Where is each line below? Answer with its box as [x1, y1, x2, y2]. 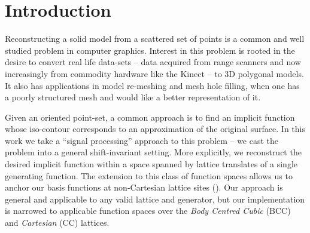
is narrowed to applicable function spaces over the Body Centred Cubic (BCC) [5, 204, 291, 217]
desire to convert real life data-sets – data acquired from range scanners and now [5, 56, 301, 68]
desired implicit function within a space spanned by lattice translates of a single [5, 158, 297, 170]
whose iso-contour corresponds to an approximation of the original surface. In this [5, 122, 305, 135]
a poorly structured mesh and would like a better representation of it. [5, 91, 261, 103]
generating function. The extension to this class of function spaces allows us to [5, 169, 293, 182]
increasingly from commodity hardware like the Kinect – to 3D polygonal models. [5, 67, 304, 79]
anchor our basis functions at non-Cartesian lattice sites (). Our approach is [5, 181, 283, 194]
